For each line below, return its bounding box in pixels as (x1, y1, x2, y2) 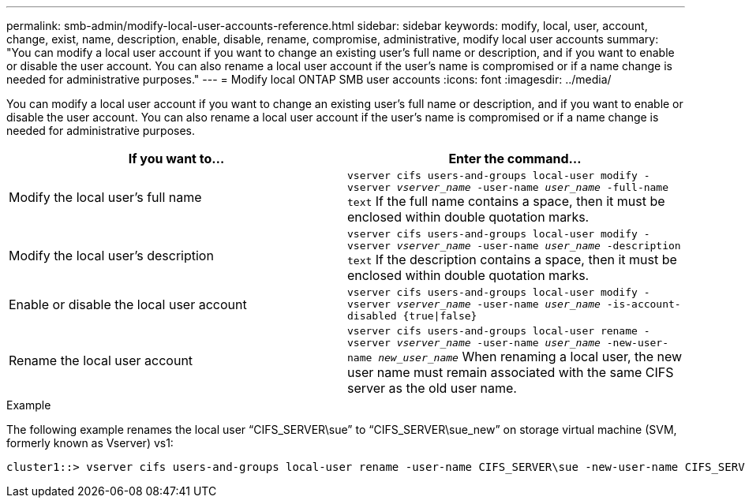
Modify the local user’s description (9, 248, 214, 263)
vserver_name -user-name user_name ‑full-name (396, 181, 669, 193)
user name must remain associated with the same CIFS (347, 364, 674, 380)
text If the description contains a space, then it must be (347, 252, 677, 267)
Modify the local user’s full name (9, 189, 202, 205)
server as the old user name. (347, 380, 517, 396)
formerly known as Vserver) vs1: (6, 436, 174, 450)
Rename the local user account (9, 353, 193, 368)
